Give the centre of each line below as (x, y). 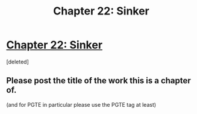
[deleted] (17, 62)
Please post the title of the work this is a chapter (98, 81)
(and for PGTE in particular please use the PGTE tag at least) (81, 104)
